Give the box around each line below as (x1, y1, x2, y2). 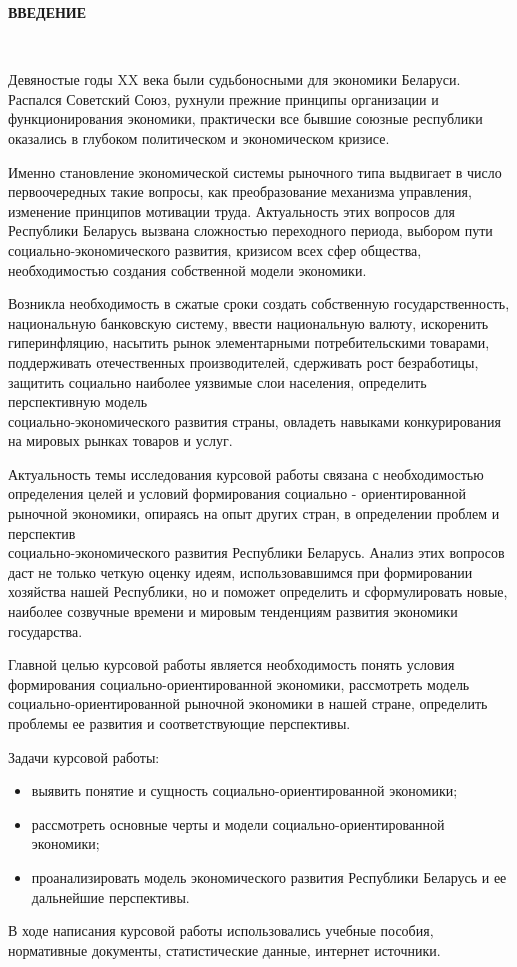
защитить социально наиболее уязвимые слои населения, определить (8, 371, 427, 392)
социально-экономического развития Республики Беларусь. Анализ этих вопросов (8, 542, 505, 563)
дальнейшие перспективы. (31, 886, 190, 907)
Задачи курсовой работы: (8, 746, 160, 767)
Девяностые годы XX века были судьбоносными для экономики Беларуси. (8, 69, 461, 90)
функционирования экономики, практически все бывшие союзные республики (8, 108, 483, 129)
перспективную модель (8, 391, 148, 412)
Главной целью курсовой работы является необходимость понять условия (8, 654, 455, 675)
